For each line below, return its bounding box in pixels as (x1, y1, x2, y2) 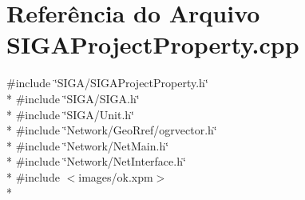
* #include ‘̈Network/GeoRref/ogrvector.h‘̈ (6, 122, 217, 138)
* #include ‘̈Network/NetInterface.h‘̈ (6, 153, 186, 170)
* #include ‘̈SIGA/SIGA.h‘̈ (6, 90, 140, 106)
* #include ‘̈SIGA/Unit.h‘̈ (6, 106, 134, 122)
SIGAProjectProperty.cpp (6, 28, 299, 61)
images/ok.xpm (78, 168, 153, 185)
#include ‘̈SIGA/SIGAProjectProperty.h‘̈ (6, 74, 208, 91)
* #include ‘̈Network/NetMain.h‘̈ (6, 137, 169, 154)
